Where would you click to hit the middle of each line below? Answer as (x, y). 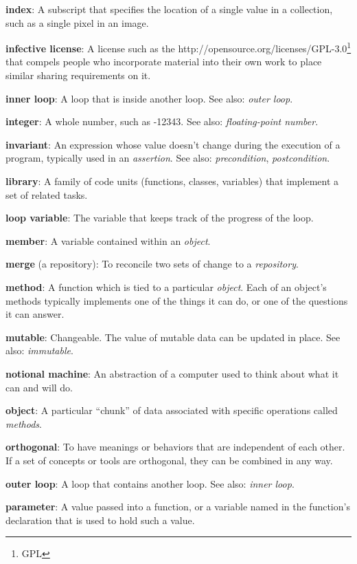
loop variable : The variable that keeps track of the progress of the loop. (160, 218)
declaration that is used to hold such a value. (100, 520)
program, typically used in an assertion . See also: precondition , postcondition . (168, 158)
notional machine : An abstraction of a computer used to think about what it (172, 373)
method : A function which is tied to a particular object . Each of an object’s (166, 286)
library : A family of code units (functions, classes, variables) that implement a (172, 181)
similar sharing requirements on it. (78, 75)
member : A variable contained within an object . (108, 240)
